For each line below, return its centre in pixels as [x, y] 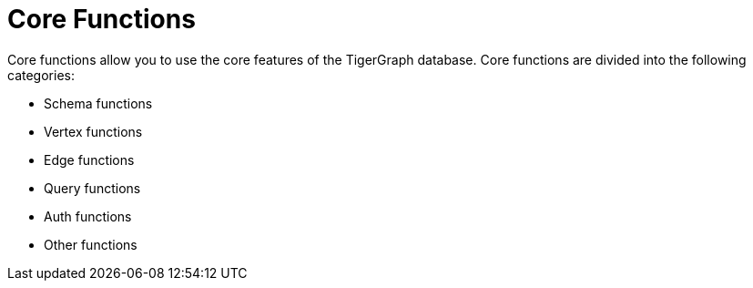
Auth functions [88, 216]
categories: [41, 75]
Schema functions [98, 103]
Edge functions [89, 159]
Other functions [91, 244]
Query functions [92, 188]
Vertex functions [93, 131]
